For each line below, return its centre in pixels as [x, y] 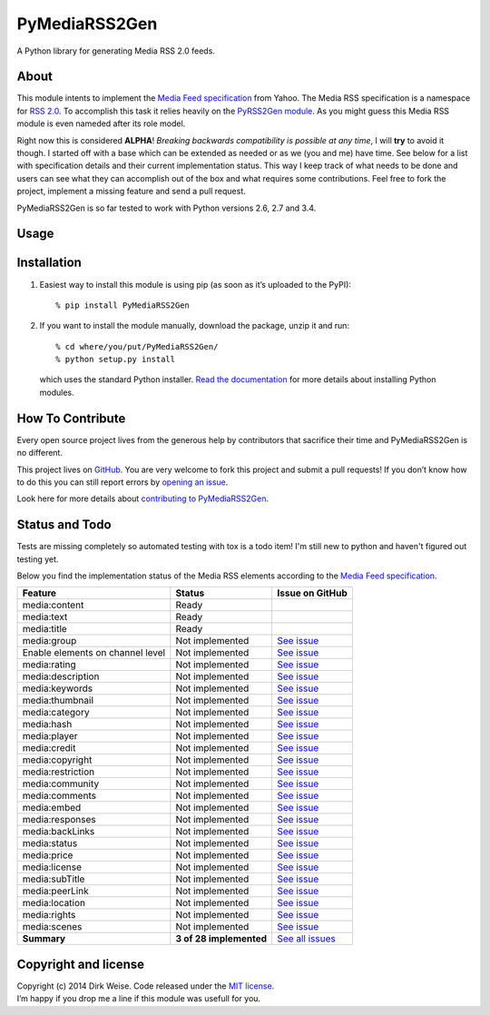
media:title [44, 629]
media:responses [59, 820]
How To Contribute [71, 418]
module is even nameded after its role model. [101, 123]
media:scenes [52, 927]
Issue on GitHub [313, 593]
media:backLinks [59, 832]
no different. [40, 453]
